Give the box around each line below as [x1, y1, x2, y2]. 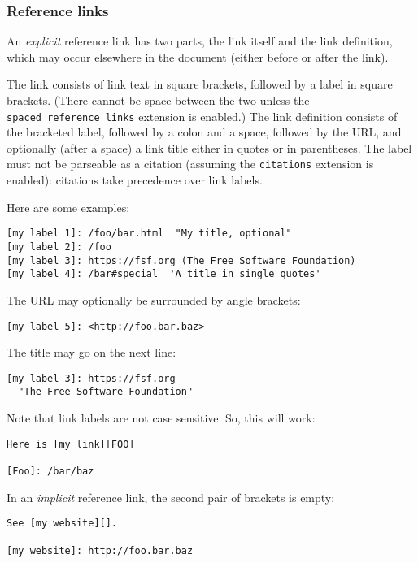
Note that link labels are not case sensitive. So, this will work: [7, 409, 316, 427]
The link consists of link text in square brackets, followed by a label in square [7, 76, 393, 93]
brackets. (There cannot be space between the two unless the [7, 92, 310, 108]
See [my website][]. [7, 518, 118, 530]
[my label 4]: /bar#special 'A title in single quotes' [7, 268, 321, 280]
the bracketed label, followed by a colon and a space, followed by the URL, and [7, 123, 402, 141]
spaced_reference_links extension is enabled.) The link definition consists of [7, 107, 398, 124]
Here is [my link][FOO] [7, 438, 135, 450]
